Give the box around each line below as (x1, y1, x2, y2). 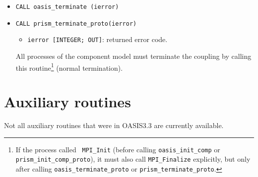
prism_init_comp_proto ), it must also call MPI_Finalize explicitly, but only (15, 154, 251, 164)
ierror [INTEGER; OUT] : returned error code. (27, 34, 168, 44)
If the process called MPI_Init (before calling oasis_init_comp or (15, 144, 220, 154)
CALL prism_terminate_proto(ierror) (15, 20, 137, 27)
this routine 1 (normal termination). (15, 61, 123, 73)
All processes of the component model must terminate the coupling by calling (15, 50, 252, 61)
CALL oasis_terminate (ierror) (15, 3, 119, 10)
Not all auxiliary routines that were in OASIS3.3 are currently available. (4, 120, 224, 130)
